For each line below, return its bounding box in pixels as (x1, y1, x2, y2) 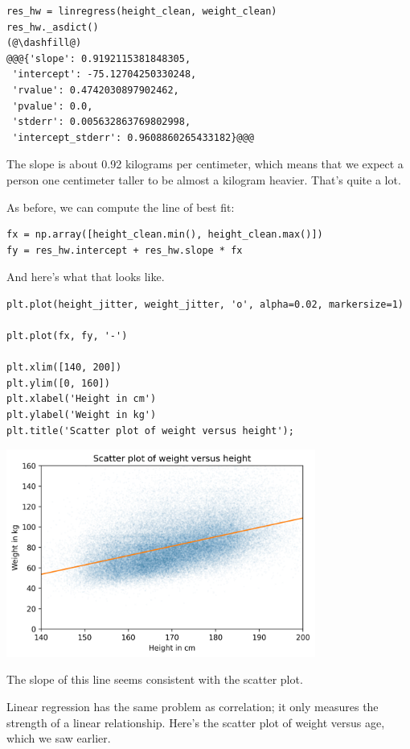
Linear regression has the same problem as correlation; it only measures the (6, 697, 379, 714)
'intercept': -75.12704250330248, (12, 68, 197, 81)
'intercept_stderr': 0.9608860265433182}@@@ (12, 131, 254, 143)
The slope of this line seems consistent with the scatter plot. (6, 671, 303, 688)
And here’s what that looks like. (6, 268, 165, 285)
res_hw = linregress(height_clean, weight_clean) (6, 6, 277, 17)
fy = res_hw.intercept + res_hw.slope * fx (6, 244, 243, 256)
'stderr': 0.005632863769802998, (12, 116, 191, 128)
